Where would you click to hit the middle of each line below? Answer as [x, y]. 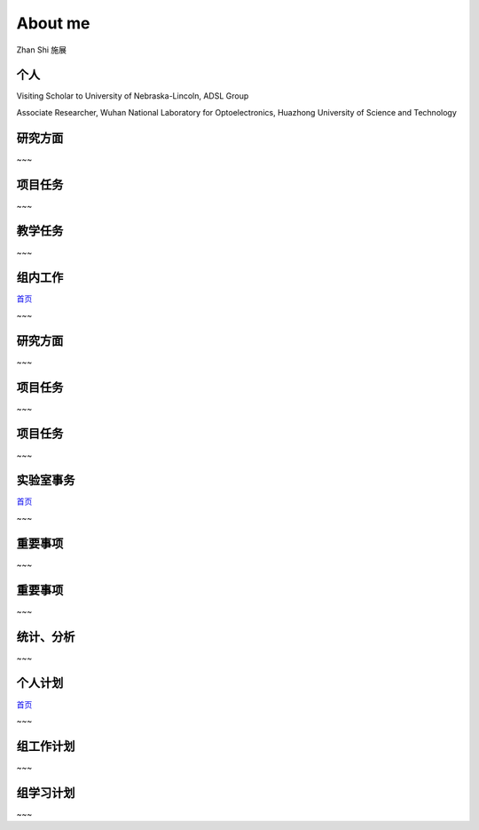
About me [53, 23]
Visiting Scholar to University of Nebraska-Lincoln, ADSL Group [133, 96]
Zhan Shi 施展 [41, 50]
